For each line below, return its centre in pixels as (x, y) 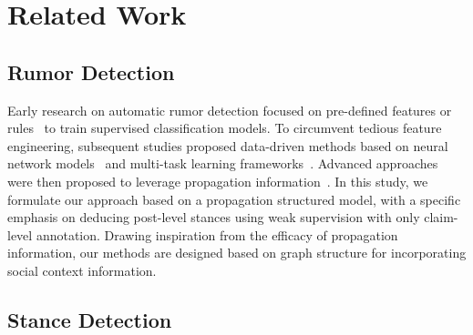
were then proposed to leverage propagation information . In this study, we (218, 181)
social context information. (82, 270)
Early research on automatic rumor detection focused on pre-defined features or (230, 110)
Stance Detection (90, 319)
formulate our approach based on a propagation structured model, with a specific (234, 199)
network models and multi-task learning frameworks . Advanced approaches (223, 163)
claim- (441, 217)
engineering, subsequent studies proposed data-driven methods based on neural (228, 145)
